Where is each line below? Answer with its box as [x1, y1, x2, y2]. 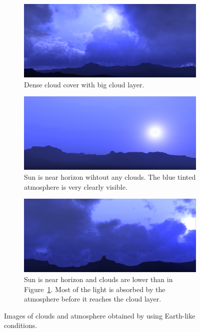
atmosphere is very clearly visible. [24, 181, 127, 192]
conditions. [4, 320, 37, 331]
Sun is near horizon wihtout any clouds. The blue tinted [24, 172, 196, 182]
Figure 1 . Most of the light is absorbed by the [24, 284, 165, 294]
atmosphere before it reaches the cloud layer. [24, 294, 161, 304]
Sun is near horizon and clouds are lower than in [24, 274, 173, 284]
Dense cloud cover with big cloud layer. [24, 79, 144, 89]
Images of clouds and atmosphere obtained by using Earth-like [4, 310, 195, 321]
